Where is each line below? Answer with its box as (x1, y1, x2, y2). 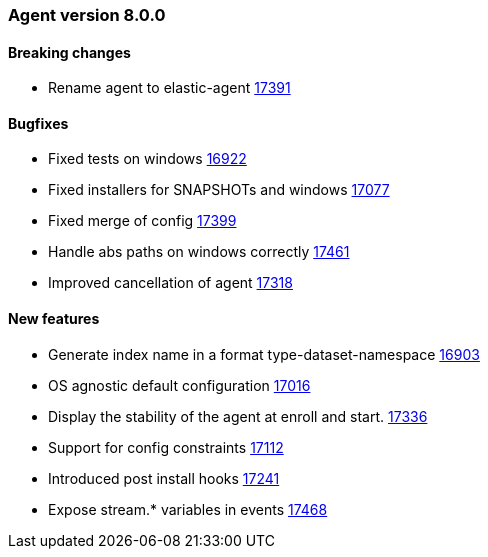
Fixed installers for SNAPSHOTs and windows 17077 (48, 181, 390, 199)
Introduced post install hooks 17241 (48, 469, 280, 487)
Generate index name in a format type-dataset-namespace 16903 (48, 345, 480, 363)
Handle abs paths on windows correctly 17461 (48, 243, 350, 261)
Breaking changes (8, 43, 131, 61)
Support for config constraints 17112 (48, 438, 284, 456)
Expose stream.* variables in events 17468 (48, 500, 328, 518)
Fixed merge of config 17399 (48, 212, 237, 230)
